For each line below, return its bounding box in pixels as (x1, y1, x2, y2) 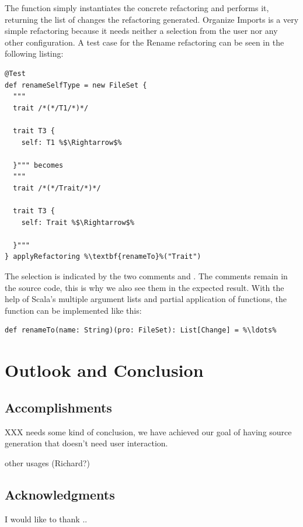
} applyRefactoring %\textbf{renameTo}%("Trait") (5, 252, 201, 261)
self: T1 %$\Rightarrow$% (21, 138, 122, 147)
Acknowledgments (5, 485, 115, 503)
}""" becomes (13, 161, 64, 169)
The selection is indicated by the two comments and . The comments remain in (5, 270, 288, 282)
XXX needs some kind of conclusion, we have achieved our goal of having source (5, 425, 292, 438)
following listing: (5, 47, 64, 60)
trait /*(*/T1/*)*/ (13, 103, 89, 112)
